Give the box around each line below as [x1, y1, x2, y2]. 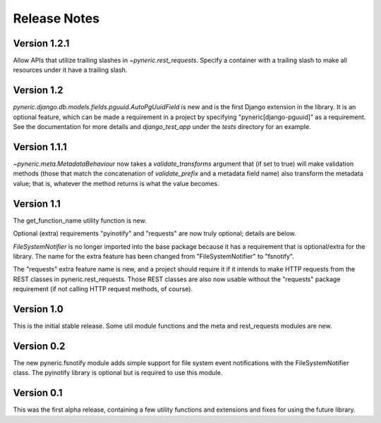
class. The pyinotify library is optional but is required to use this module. [13, 369, 223, 377]
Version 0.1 [13, 387, 63, 399]
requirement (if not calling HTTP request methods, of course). [13, 285, 193, 293]
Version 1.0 [13, 303, 64, 315]
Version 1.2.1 [13, 37, 70, 49]
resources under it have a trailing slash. [13, 66, 128, 74]
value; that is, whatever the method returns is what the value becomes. [13, 179, 220, 188]
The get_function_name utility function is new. [13, 216, 147, 225]
